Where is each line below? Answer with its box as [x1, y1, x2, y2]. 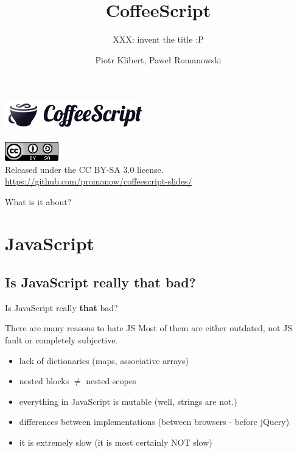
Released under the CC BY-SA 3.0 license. [5, 163, 164, 175]
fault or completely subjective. [5, 334, 118, 346]
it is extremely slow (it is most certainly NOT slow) [19, 436, 212, 449]
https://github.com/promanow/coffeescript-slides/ [5, 175, 192, 188]
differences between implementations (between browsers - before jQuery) [19, 415, 290, 428]
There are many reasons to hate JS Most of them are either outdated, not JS [5, 321, 293, 334]
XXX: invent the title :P [113, 33, 204, 46]
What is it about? [5, 195, 72, 208]
